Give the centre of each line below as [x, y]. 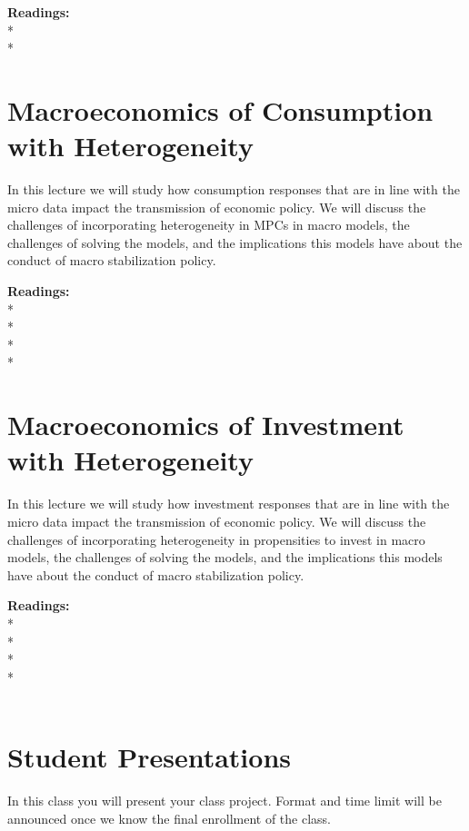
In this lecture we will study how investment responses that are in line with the [229, 504]
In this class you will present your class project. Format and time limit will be [225, 800]
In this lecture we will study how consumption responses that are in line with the [234, 189]
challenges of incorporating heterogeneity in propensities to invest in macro [216, 539]
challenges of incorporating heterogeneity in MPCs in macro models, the [209, 225]
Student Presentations [150, 757]
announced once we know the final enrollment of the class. [170, 818]
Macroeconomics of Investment [206, 425]
